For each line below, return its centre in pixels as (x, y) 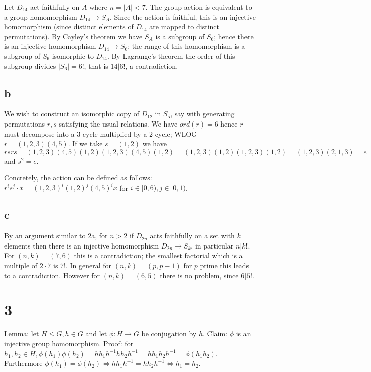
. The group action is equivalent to (199, 7)
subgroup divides (30, 66)
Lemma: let (22, 334)
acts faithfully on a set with (192, 236)
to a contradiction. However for (52, 275)
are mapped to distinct (184, 26)
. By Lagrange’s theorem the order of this (171, 55)
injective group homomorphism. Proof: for (69, 343)
